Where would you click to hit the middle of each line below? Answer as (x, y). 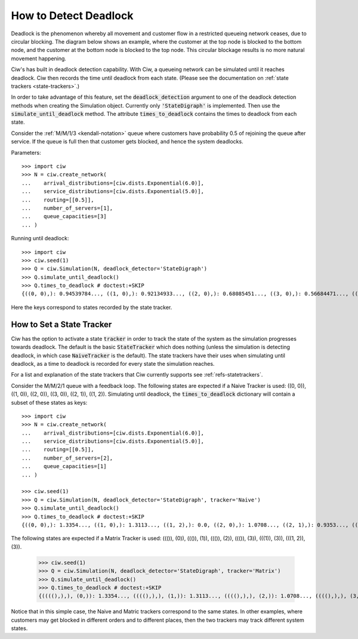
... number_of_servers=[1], (67, 208)
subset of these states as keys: (49, 402)
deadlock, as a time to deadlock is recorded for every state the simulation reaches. (113, 363)
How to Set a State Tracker (61, 324)
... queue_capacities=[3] (64, 216)
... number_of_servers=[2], (67, 458)
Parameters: (26, 152)
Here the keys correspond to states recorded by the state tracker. (92, 307)
